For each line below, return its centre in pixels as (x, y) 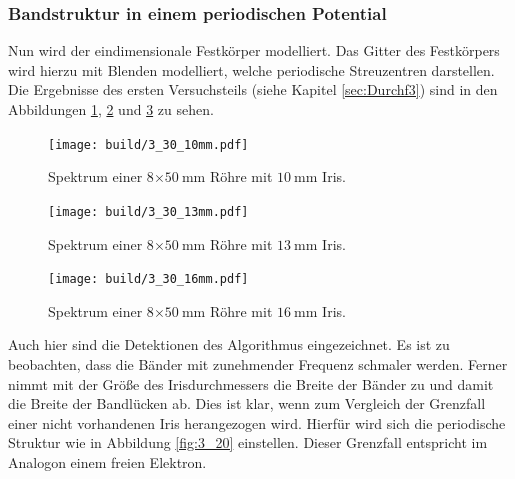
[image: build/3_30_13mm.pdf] (148, 211)
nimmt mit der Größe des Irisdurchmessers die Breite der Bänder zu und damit (251, 383)
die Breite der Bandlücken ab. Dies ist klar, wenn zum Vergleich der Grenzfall (247, 403)
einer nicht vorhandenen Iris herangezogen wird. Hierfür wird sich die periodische (257, 422)
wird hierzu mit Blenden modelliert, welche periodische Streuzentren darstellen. (251, 69)
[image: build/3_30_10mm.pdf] (148, 144)
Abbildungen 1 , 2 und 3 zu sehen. (111, 109)
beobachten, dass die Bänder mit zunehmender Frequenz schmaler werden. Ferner (258, 363)
